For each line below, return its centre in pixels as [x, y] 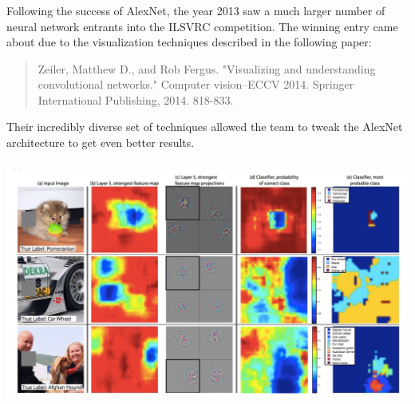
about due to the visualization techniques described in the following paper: [189, 42]
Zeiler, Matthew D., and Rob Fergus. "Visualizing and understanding [207, 68]
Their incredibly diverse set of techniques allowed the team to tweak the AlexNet [205, 127]
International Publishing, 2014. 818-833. [136, 99]
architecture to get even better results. [101, 143]
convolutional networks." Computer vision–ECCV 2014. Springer [196, 84]
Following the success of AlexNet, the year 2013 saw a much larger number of [196, 10]
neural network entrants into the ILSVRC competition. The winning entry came [202, 26]
